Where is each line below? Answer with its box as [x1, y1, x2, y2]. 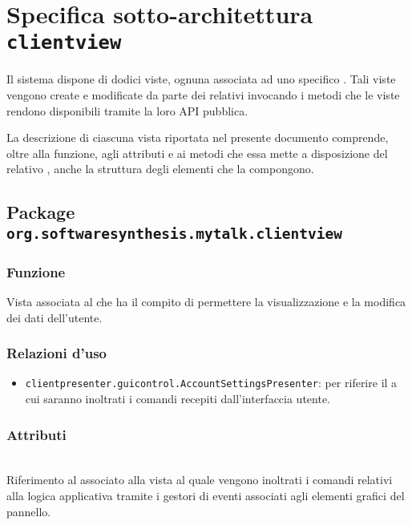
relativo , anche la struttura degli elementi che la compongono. [6, 160, 314, 177]
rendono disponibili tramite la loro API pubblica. [6, 102, 248, 119]
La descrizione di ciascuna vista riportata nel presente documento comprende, [6, 129, 389, 146]
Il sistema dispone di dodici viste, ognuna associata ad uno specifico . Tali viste [6, 71, 396, 87]
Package [6, 200, 75, 224]
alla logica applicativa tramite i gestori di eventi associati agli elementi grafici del [6, 487, 405, 504]
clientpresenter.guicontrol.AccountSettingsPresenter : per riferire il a [25, 374, 398, 391]
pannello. [6, 503, 51, 519]
